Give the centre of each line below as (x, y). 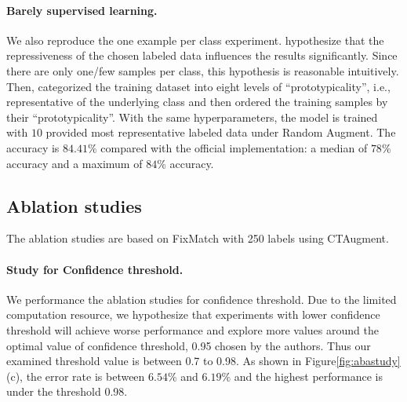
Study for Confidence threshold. (95, 269)
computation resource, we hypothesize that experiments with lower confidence (193, 314)
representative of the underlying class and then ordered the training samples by (197, 102)
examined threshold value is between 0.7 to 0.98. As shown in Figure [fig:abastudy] (203, 361)
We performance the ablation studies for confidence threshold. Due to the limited (202, 299)
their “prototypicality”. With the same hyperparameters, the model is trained (192, 117)
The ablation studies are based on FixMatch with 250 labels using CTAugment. (198, 238)
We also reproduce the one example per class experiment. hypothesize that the (195, 40)
